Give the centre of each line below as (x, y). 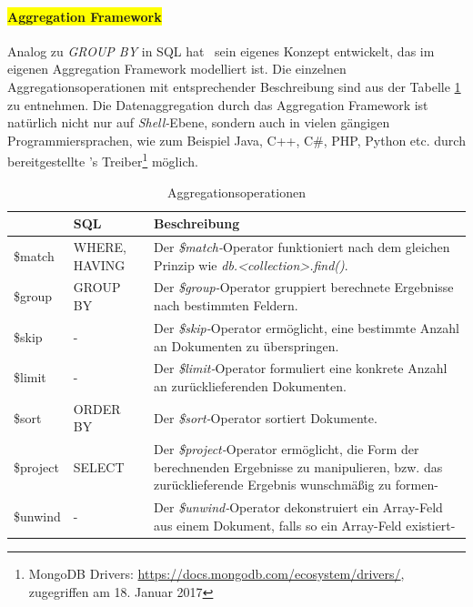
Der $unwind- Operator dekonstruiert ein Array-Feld (298, 507)
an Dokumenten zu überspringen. (247, 345)
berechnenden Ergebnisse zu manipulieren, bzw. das (298, 466)
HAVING (99, 264)
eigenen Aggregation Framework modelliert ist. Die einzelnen (177, 69)
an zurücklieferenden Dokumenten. (250, 385)
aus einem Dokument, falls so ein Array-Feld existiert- (305, 525)
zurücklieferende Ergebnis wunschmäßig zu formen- (296, 485)
